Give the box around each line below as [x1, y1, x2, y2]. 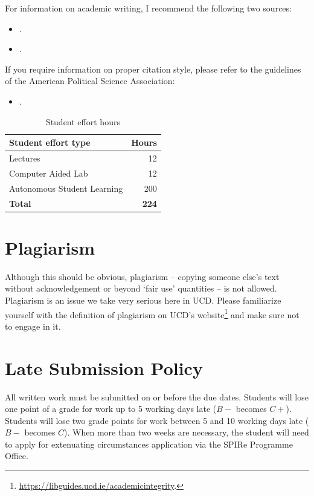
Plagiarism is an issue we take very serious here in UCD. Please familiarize [5, 293, 281, 306]
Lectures [9, 152, 40, 164]
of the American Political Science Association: [5, 74, 175, 87]
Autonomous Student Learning [9, 181, 123, 194]
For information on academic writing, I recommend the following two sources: [5, 2, 292, 14]
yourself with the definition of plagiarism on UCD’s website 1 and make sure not [5, 306, 300, 321]
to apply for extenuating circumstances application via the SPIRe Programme [5, 437, 293, 450]
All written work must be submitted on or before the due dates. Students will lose [5, 390, 309, 403]
